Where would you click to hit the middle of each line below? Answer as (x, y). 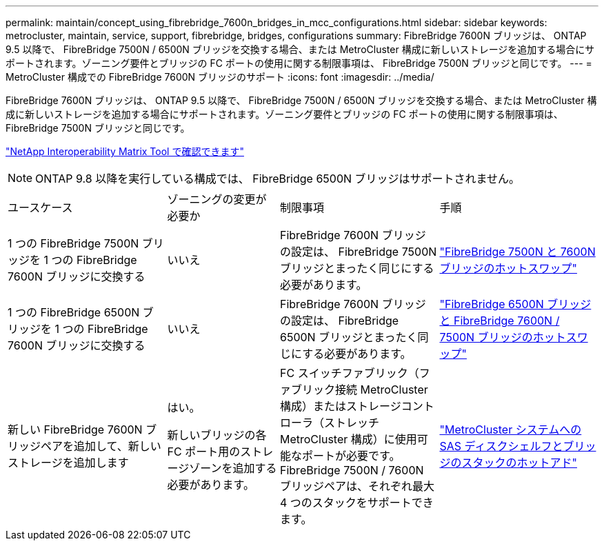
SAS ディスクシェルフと (501, 446)
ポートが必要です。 (351, 456)
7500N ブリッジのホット (503, 337)
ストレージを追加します (68, 463)
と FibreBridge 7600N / (500, 321)
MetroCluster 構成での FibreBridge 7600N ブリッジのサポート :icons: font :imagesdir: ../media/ (220, 77)
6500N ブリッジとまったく (349, 337)
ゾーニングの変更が (217, 199)
